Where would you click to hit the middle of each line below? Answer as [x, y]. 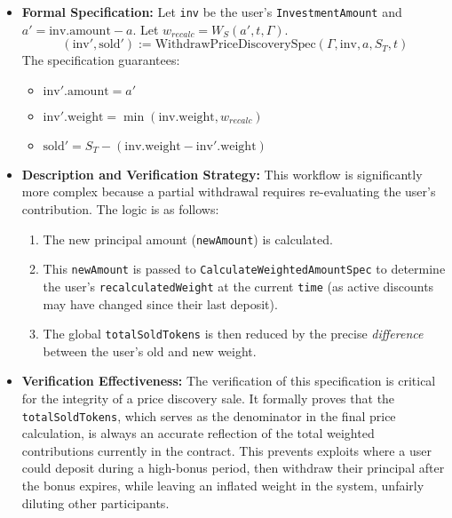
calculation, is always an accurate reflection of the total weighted [198, 433]
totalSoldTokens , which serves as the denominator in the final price [209, 415]
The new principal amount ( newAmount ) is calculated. [188, 239]
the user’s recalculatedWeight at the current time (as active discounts [238, 286]
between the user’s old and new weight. [150, 351]
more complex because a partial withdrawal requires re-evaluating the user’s [229, 191]
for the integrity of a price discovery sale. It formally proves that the [208, 398]
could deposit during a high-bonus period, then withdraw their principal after [233, 468]
